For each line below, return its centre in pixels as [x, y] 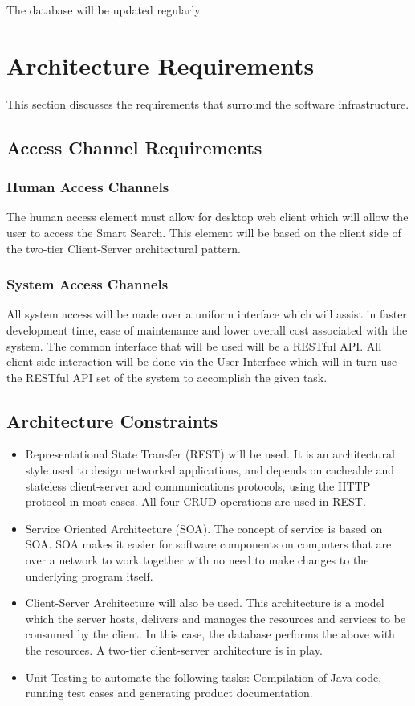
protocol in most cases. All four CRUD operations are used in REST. [195, 501]
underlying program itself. [89, 575]
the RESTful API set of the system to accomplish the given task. [167, 377]
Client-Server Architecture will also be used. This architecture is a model [205, 603]
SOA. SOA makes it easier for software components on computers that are [208, 544]
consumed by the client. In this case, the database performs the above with [210, 634]
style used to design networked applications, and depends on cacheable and [210, 470]
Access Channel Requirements [134, 147]
